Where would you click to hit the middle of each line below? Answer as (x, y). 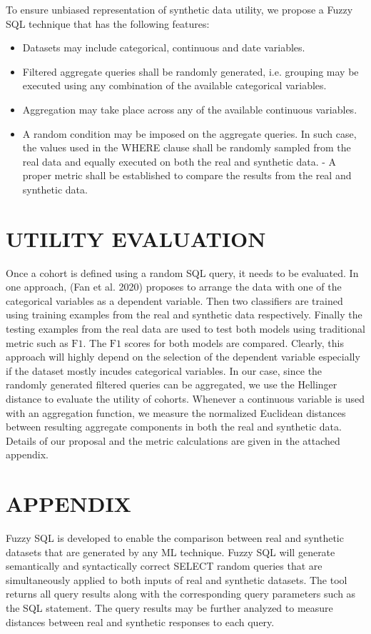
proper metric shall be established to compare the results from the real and (187, 175)
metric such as (37, 342)
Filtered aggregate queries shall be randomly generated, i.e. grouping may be (190, 71)
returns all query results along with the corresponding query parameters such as (181, 594)
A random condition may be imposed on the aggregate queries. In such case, (189, 133)
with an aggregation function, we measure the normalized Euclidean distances (176, 412)
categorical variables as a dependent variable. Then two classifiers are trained (174, 300)
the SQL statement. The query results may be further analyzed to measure (169, 608)
